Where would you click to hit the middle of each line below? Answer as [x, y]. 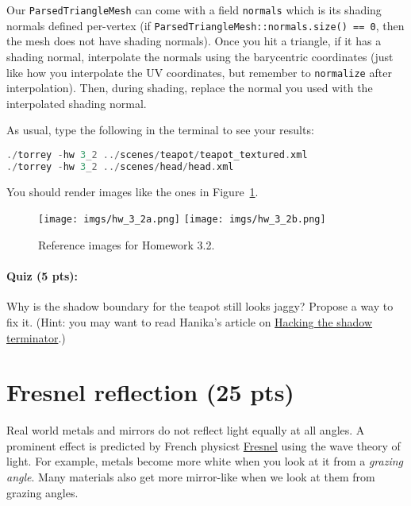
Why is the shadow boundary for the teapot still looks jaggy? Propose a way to [200, 306]
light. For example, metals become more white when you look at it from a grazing [205, 461]
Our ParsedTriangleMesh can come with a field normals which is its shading [194, 10]
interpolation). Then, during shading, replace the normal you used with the [190, 88]
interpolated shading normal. [77, 103]
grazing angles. [42, 492]
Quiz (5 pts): [42, 276]
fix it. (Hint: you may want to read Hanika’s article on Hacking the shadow [190, 321]
